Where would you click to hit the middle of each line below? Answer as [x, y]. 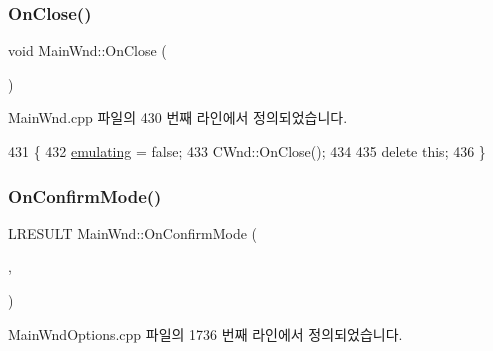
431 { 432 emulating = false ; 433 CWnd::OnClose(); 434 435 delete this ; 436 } [247, 151]
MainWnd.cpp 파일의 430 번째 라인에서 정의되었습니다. [178, 117]
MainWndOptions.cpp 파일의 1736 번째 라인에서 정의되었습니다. [205, 333]
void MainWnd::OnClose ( [87, 50]
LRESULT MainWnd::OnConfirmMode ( [133, 232]
